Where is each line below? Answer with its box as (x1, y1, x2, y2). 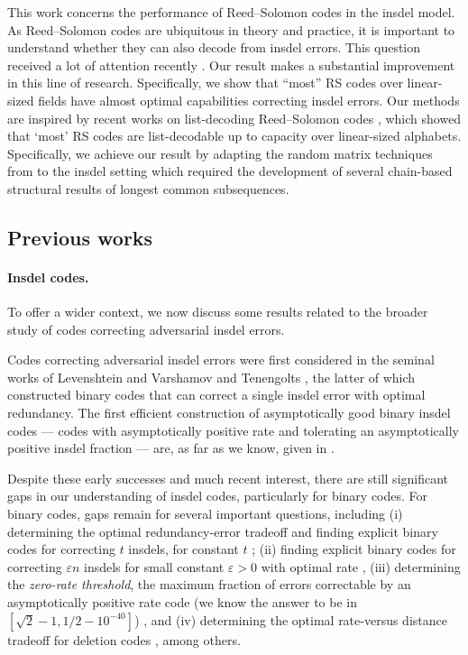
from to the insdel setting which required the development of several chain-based (7, 161, 453, 180)
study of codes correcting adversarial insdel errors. (7, 319, 285, 338)
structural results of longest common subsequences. (7, 179, 289, 198)
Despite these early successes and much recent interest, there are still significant (7, 468, 449, 487)
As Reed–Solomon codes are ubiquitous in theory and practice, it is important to (7, 20, 455, 39)
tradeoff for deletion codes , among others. (7, 630, 241, 649)
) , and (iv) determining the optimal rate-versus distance (134, 610, 447, 629)
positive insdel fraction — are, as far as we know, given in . (7, 438, 335, 457)
